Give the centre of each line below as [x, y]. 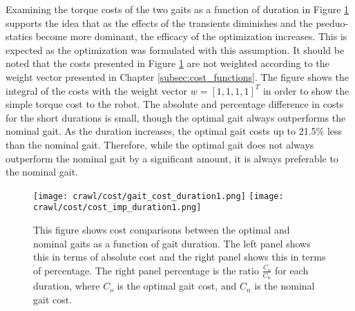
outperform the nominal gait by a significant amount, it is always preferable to [172, 158]
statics [19, 36]
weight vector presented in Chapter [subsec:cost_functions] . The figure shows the [177, 76]
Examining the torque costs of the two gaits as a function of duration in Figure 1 [177, 9]
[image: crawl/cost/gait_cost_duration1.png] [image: [159, 196]
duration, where [67, 286]
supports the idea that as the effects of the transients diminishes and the [159, 22]
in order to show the [306, 90]
